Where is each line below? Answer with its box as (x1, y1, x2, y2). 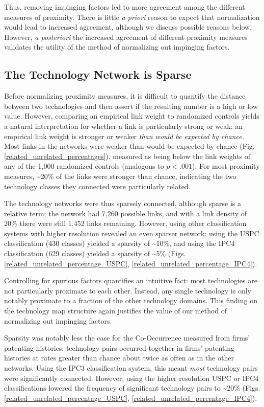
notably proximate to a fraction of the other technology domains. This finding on (4, 295, 257, 306)
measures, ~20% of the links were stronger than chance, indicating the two (4, 170, 236, 181)
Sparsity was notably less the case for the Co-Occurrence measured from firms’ (4, 332, 250, 343)
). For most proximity (192, 161, 260, 171)
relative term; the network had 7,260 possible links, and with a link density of (4, 208, 247, 218)
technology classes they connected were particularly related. (4, 180, 191, 191)
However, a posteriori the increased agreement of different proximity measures (4, 31, 248, 42)
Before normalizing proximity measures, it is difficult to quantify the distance (4, 91, 246, 101)
